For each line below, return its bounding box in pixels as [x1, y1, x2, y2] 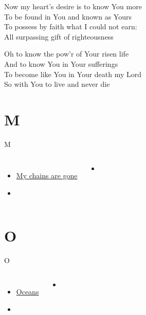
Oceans [16, 286, 39, 297]
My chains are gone [16, 170, 78, 181]
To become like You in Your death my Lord [4, 68, 142, 79]
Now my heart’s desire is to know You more [4, 1, 142, 11]
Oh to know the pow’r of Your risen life [4, 48, 129, 59]
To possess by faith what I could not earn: [4, 21, 137, 32]
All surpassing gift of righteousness [4, 31, 114, 42]
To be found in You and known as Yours [4, 11, 132, 22]
